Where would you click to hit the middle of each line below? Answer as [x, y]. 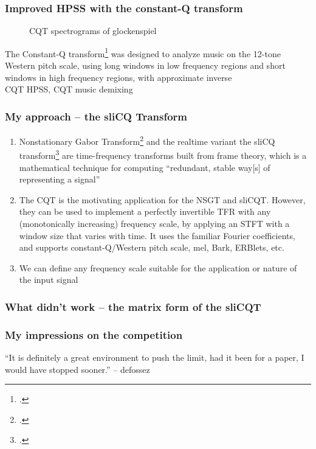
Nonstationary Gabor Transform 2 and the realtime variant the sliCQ [147, 140]
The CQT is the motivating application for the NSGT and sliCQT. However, [162, 199]
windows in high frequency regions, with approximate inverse [118, 77]
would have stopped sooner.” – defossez [77, 369]
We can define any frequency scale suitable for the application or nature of [158, 267]
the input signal [49, 280]
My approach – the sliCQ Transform [96, 116]
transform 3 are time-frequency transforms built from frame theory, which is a [163, 154]
